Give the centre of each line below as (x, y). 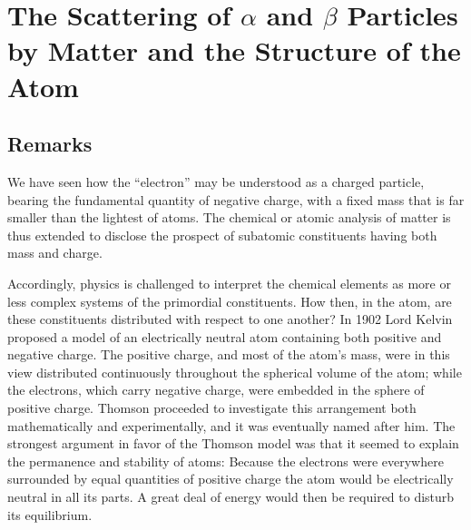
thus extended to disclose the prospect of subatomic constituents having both (222, 235)
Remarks (50, 144)
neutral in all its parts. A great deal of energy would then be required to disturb (231, 497)
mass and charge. (55, 253)
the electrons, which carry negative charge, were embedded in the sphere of (216, 390)
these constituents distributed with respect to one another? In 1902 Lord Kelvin (230, 319)
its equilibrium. (50, 514)
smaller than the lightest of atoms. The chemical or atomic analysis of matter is (229, 217)
